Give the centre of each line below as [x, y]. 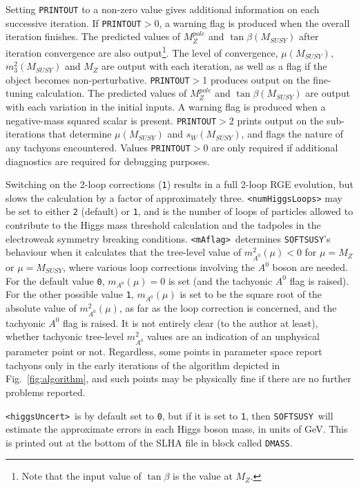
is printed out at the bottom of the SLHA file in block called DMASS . [149, 442]
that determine [80, 134]
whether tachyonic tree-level [65, 336]
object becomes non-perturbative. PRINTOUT [98, 79]
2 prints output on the [276, 120]
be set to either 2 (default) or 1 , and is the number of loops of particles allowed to [179, 211]
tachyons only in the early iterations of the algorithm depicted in [143, 365]
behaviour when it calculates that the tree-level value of [124, 252]
